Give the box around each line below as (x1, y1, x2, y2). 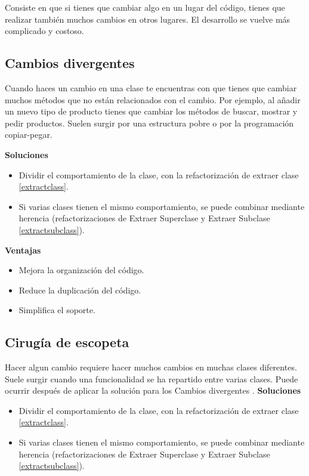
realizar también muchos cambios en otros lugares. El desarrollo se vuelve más (5, 13, 291, 25)
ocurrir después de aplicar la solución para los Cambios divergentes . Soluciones (5, 384, 301, 397)
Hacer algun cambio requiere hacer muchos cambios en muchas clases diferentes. (5, 361, 297, 373)
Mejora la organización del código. (18, 264, 144, 276)
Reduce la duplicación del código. (18, 283, 141, 296)
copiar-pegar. (5, 128, 52, 141)
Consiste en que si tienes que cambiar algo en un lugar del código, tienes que (5, 1, 285, 13)
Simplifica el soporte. (18, 304, 95, 316)
